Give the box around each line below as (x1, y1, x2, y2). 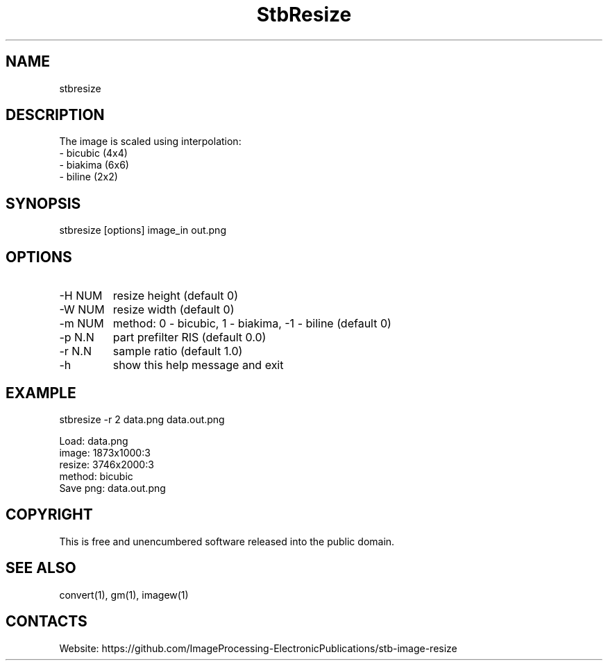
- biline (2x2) (59, 171, 118, 183)
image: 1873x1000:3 (59, 446, 151, 459)
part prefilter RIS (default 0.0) (112, 330, 267, 345)
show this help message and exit (112, 358, 284, 373)
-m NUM (59, 316, 104, 331)
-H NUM (59, 289, 103, 303)
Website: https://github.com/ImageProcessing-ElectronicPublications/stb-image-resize (59, 642, 457, 654)
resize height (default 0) (112, 289, 238, 303)
